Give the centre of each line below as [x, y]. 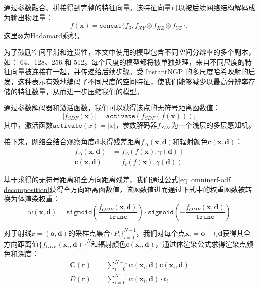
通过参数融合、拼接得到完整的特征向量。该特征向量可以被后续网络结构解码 [126, 7]
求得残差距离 [120, 142]
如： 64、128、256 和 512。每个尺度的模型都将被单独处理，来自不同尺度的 [124, 61]
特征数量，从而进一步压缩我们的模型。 [80, 91]
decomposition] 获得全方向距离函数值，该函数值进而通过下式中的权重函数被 [125, 189]
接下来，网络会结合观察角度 [49, 142]
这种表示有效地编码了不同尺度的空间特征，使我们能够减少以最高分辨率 [133, 81]
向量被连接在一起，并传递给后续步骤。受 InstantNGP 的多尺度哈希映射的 [129, 71]
